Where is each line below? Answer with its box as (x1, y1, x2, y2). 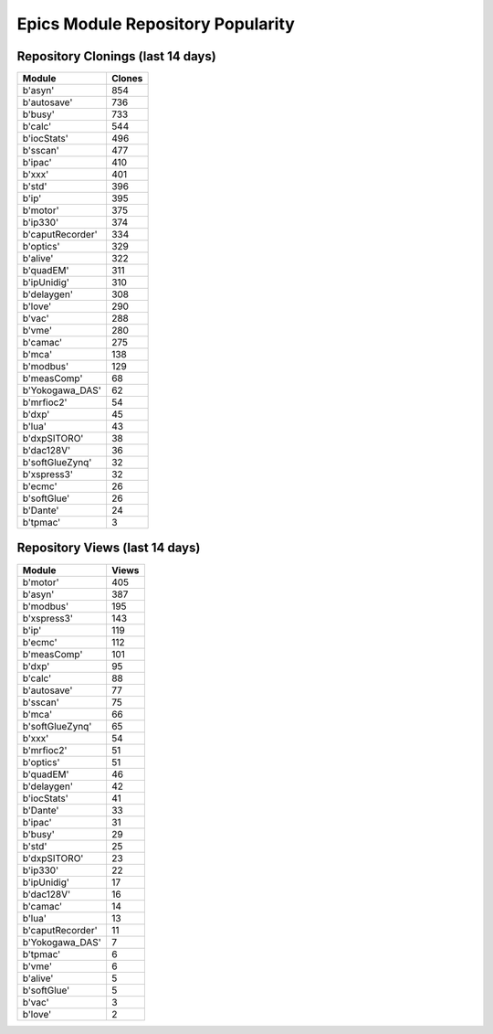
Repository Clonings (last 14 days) (16, 48, 216, 64)
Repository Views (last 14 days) (16, 540, 201, 556)
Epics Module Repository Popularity (16, 14, 296, 34)
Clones (110, 72, 143, 85)
